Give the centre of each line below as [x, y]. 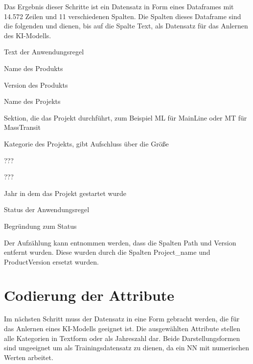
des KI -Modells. [28, 35]
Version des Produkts [36, 85]
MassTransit [22, 127]
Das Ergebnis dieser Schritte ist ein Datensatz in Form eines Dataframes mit [119, 6]
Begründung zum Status [40, 226]
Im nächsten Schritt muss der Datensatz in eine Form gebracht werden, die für [122, 319]
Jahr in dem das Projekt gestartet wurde [65, 193]
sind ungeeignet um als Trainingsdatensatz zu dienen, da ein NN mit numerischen [126, 348]
